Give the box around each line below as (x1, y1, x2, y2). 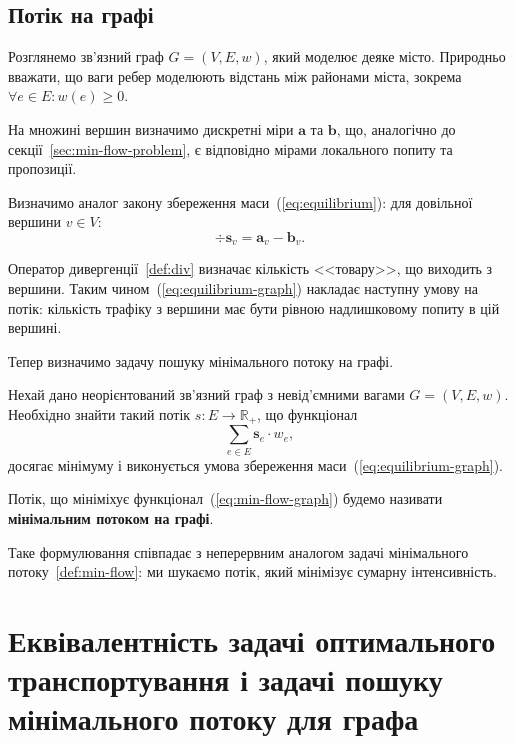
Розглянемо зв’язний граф (8, 46, 164, 67)
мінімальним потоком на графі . (8, 507, 214, 528)
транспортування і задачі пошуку (8, 659, 443, 700)
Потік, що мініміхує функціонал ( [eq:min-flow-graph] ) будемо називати (8, 488, 443, 509)
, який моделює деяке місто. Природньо (263, 46, 506, 67)
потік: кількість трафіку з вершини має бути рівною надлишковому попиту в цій (8, 297, 500, 318)
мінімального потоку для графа (8, 698, 419, 739)
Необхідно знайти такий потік (8, 403, 191, 424)
